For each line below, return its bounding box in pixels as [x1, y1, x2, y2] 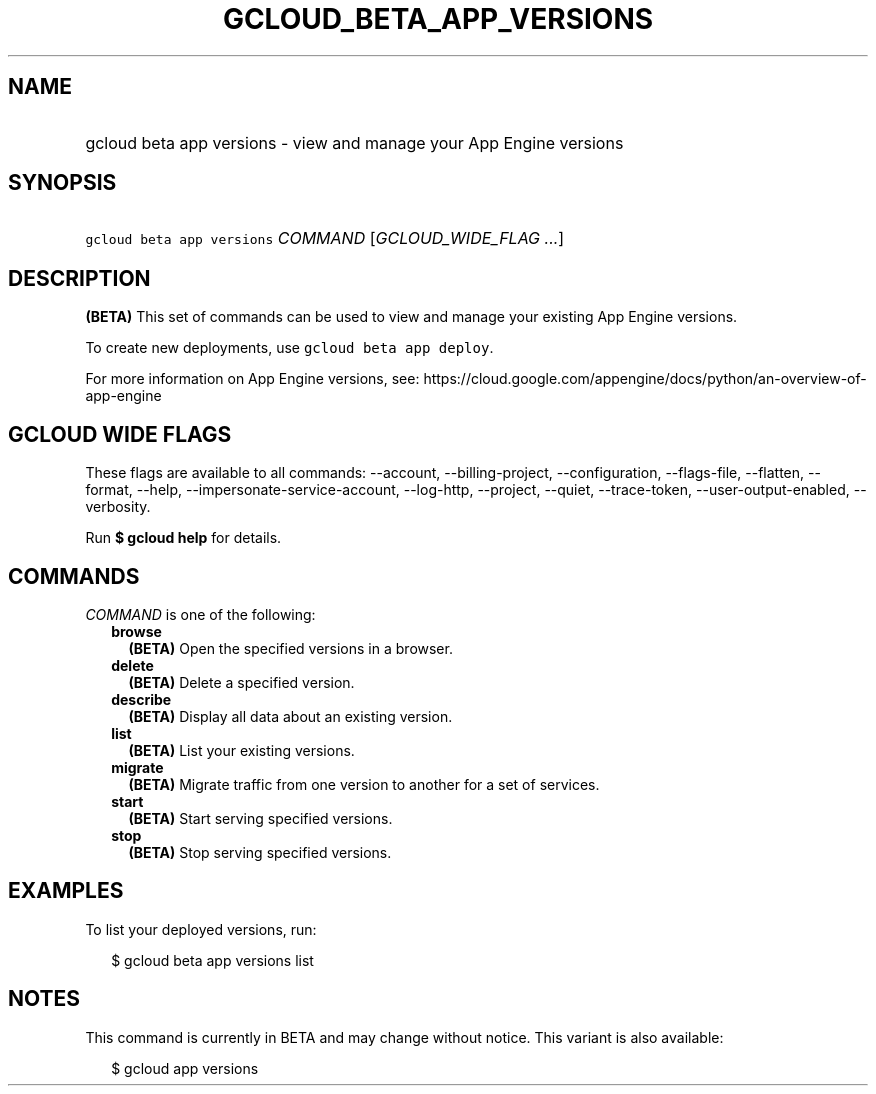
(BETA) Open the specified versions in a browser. [128, 639, 453, 657]
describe [111, 690, 172, 708]
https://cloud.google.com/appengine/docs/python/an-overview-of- [423, 370, 867, 388]
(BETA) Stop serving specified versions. [128, 843, 392, 861]
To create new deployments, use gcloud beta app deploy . [85, 339, 494, 357]
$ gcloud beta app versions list [111, 951, 314, 969]
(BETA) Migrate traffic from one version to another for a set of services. [128, 775, 600, 793]
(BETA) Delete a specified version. [128, 673, 355, 691]
